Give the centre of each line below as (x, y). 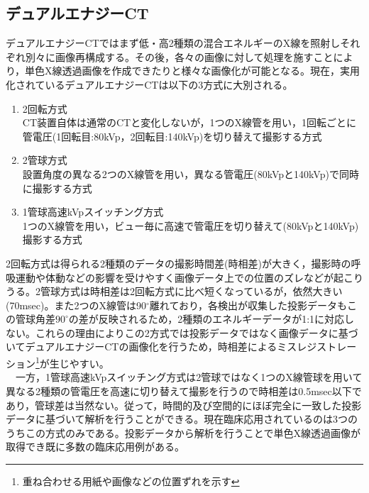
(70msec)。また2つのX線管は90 (76, 305)
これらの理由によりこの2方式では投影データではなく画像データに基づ (197, 332)
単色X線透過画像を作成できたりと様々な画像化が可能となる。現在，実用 (193, 71)
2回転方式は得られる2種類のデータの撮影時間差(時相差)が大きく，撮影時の (178, 263)
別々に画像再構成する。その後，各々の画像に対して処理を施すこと (179, 56)
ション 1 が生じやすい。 (57, 362)
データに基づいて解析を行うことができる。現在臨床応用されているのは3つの (182, 419)
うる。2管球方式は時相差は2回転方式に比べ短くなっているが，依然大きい (174, 291)
